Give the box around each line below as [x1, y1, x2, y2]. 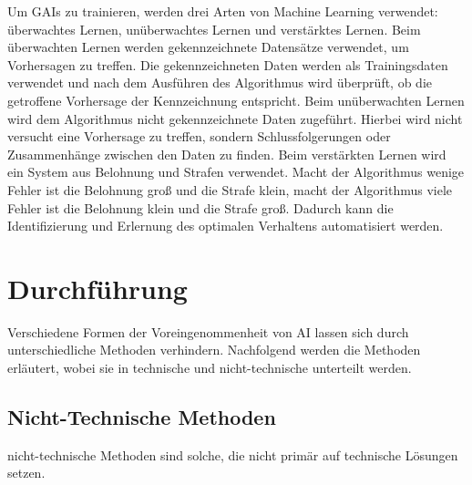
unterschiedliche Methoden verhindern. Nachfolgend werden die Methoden [7, 340, 421, 359]
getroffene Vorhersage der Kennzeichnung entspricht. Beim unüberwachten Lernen [7, 90, 465, 109]
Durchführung [7, 269, 188, 306]
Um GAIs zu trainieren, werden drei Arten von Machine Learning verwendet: [7, 2, 438, 20]
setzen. [7, 463, 46, 482]
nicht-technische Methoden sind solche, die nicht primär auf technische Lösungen [7, 445, 458, 464]
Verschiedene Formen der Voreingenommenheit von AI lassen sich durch [7, 322, 409, 341]
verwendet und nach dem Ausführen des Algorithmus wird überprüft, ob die [7, 73, 433, 92]
